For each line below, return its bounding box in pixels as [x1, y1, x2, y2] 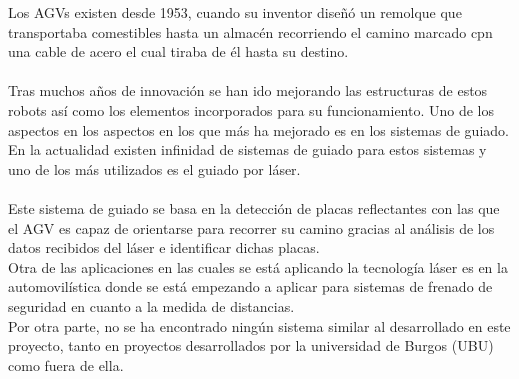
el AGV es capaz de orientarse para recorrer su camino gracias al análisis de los [8, 217, 495, 238]
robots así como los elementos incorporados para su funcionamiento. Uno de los [8, 99, 495, 120]
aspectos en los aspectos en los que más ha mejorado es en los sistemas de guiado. [8, 119, 509, 140]
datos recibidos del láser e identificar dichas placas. [8, 237, 320, 258]
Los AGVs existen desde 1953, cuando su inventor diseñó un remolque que [8, 2, 462, 22]
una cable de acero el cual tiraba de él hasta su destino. [8, 41, 349, 62]
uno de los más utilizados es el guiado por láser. [8, 158, 301, 179]
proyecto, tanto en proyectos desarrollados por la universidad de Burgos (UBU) [8, 335, 494, 356]
